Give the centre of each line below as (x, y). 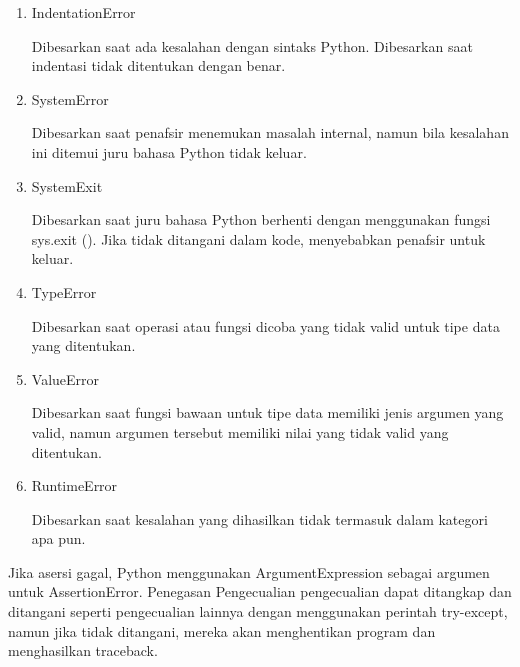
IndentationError (83, 12)
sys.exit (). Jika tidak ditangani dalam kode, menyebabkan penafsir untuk (258, 238)
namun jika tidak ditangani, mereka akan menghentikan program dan (222, 630)
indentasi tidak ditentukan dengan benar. (158, 65)
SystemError (70, 98)
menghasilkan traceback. (83, 650)
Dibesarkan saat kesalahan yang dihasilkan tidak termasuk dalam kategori (259, 518)
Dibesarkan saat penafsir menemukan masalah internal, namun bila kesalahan (270, 132)
